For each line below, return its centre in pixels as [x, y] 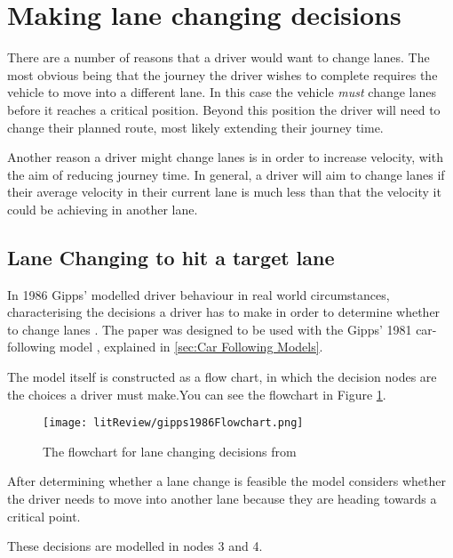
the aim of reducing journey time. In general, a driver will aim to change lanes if [226, 174]
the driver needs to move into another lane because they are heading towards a [222, 499]
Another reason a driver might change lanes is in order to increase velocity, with [225, 157]
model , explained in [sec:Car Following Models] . [191, 347]
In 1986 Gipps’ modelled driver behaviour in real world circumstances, [199, 294]
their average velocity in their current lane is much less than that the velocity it [224, 192]
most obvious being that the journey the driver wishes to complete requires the [223, 74]
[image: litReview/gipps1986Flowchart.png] [173, 423]
